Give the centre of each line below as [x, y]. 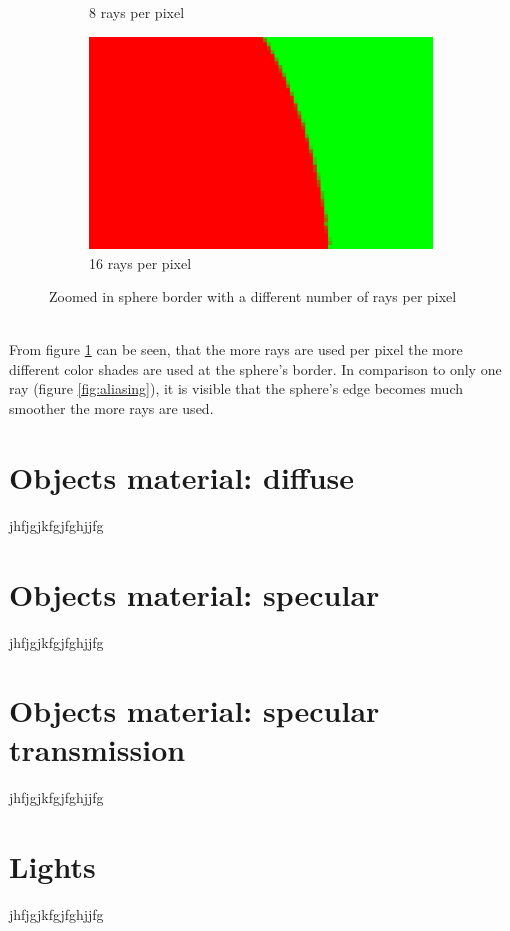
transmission [97, 749]
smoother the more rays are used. [111, 408]
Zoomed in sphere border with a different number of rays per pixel [253, 296]
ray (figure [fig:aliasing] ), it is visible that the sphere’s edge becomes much [236, 388]
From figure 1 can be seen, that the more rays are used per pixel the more [236, 349]
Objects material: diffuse [181, 476]
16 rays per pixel [140, 262]
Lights [52, 866]
